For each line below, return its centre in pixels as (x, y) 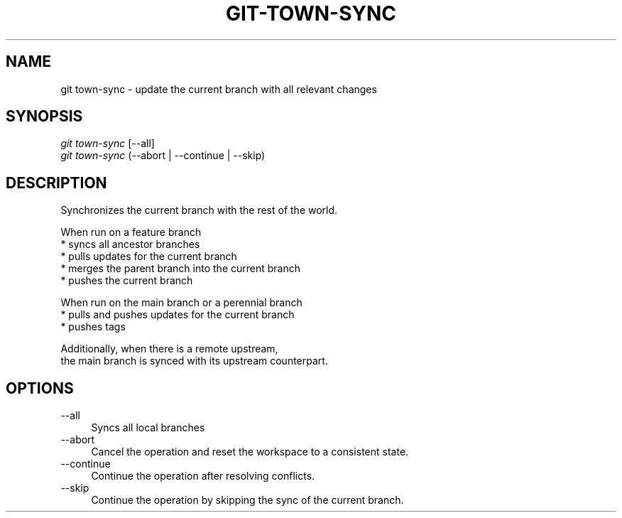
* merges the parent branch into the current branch (180, 269)
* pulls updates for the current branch (149, 257)
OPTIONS (40, 388)
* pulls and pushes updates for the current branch (178, 315)
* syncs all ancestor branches (130, 244)
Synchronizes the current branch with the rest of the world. (199, 210)
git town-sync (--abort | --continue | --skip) (163, 156)
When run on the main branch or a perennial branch (181, 303)
